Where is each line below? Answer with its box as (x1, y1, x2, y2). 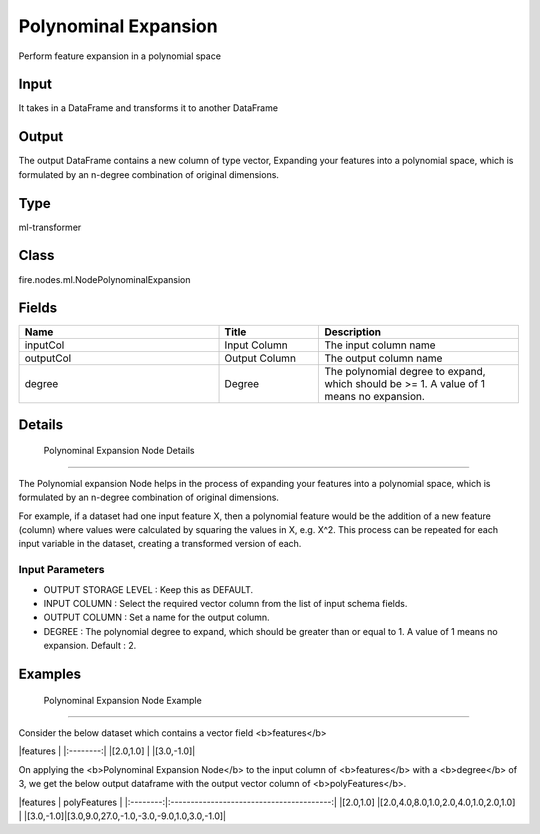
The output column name (324, 351, 443, 365)
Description (324, 325, 382, 339)
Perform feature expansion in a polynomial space (18, 50, 222, 62)
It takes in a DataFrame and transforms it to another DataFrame (18, 102, 279, 114)
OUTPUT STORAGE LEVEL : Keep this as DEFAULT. (43, 583, 254, 595)
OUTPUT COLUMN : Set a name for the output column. (43, 611, 270, 624)
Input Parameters (18, 563, 105, 577)
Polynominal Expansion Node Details (43, 445, 195, 457)
